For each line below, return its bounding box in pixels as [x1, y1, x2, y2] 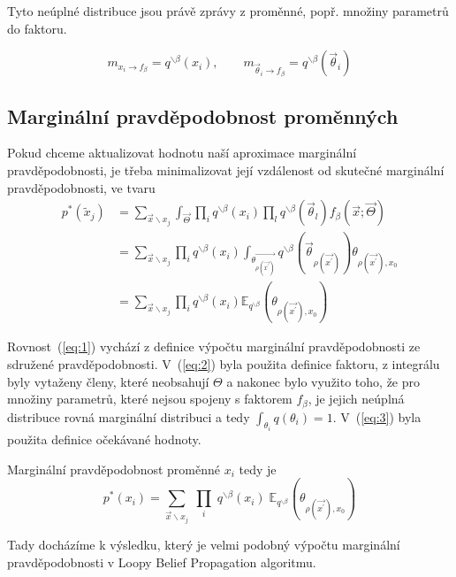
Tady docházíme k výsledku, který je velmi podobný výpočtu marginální [7, 535, 400, 553]
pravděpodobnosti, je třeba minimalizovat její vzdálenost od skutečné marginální [7, 160, 445, 179]
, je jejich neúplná [308, 389, 405, 408]
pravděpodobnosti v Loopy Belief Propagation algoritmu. [7, 552, 316, 571]
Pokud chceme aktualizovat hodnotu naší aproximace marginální [7, 143, 357, 162]
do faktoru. [7, 19, 67, 37]
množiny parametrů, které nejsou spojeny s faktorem [7, 389, 293, 408]
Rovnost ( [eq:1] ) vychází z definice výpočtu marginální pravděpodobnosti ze [7, 337, 421, 356]
